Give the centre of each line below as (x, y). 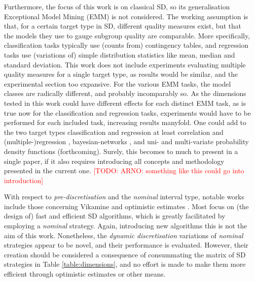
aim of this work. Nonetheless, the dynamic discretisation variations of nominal (124, 235)
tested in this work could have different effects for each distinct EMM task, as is (125, 103)
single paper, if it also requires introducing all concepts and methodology (114, 161)
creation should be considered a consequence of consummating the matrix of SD (125, 254)
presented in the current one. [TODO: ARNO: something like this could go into (124, 171)
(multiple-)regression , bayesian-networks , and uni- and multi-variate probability (127, 141)
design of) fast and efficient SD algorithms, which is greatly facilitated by (115, 216)
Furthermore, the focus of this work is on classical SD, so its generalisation (117, 6)
